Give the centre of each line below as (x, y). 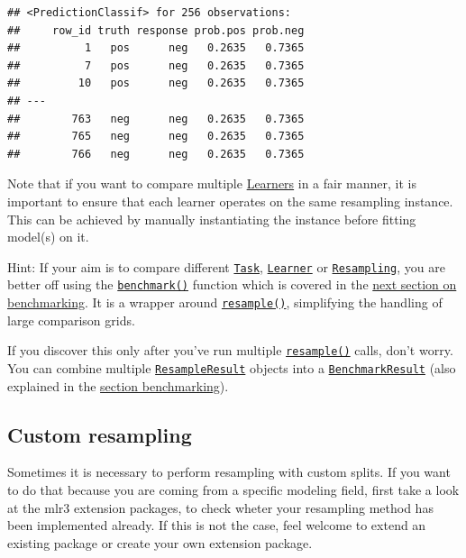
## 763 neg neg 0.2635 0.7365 (156, 119)
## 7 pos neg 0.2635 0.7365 (156, 65)
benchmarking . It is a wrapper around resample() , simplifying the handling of (225, 302)
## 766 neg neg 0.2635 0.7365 (156, 154)
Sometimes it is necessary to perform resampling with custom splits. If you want (229, 472)
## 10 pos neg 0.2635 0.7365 (156, 83)
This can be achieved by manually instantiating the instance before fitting (212, 219)
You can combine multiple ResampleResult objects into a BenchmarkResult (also (232, 367)
